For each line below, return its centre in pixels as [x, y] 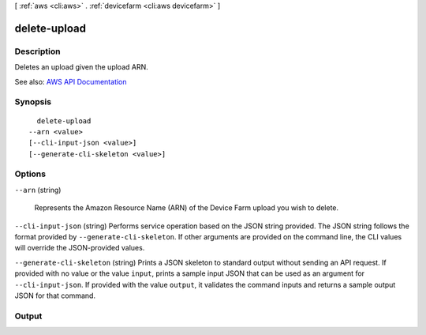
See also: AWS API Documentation [71, 81]
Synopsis [33, 102]
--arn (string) [38, 190]
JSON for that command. [55, 295]
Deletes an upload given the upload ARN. [82, 67]
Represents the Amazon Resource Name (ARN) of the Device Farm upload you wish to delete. [187, 208]
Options [30, 174]
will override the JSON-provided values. [80, 248]
